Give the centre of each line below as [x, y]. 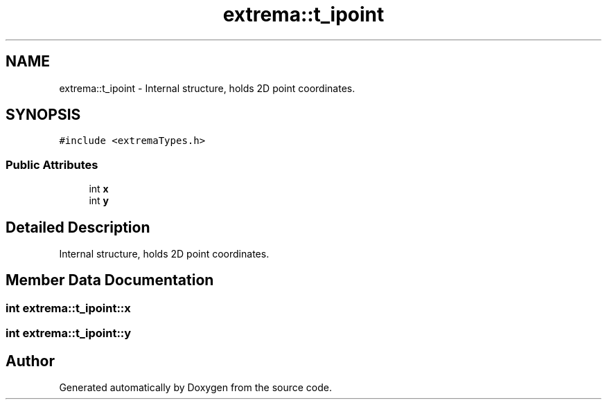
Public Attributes [52, 164]
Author [30, 361]
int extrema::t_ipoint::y [69, 333]
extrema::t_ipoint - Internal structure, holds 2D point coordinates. [207, 88]
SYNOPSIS [43, 115]
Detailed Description [78, 227]
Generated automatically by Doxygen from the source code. [196, 388]
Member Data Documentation [110, 280]
